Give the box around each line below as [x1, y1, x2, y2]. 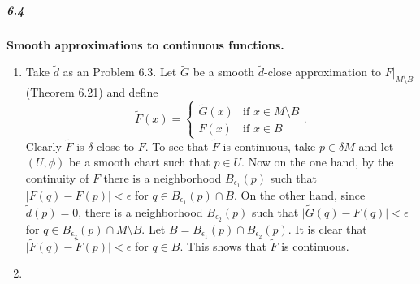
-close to [93, 137, 135, 154]
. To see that [145, 137, 209, 154]
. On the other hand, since [233, 186, 366, 203]
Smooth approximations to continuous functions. [6, 36, 284, 53]
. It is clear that [288, 220, 367, 237]
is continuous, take [223, 137, 316, 154]
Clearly [25, 137, 62, 154]
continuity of [25, 169, 89, 186]
